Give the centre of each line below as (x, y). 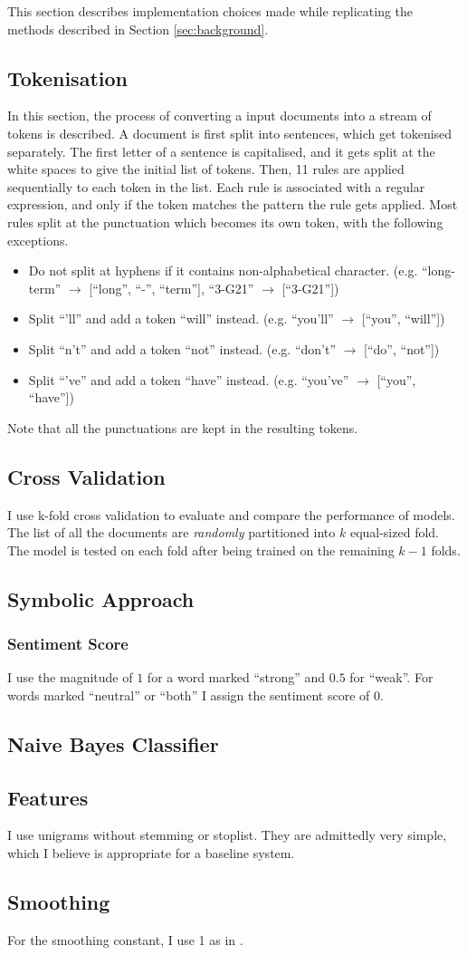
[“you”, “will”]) (403, 318)
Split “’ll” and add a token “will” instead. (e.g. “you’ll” (181, 318)
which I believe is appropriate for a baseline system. (151, 853)
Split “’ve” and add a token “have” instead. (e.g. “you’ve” (189, 379)
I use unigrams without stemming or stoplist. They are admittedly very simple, (227, 835)
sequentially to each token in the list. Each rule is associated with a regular (216, 186)
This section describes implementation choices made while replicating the (210, 11)
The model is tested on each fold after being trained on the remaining (201, 550)
